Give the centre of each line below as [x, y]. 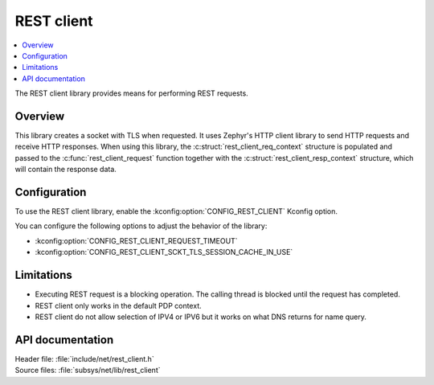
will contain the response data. [66, 170]
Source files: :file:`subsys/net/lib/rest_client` [88, 371]
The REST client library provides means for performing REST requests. [131, 93]
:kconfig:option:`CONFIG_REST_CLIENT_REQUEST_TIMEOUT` [136, 240]
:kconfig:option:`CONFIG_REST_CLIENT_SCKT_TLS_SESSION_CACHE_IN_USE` [164, 252]
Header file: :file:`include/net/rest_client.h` [84, 358]
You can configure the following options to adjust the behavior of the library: [141, 226]
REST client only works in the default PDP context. [118, 305]
